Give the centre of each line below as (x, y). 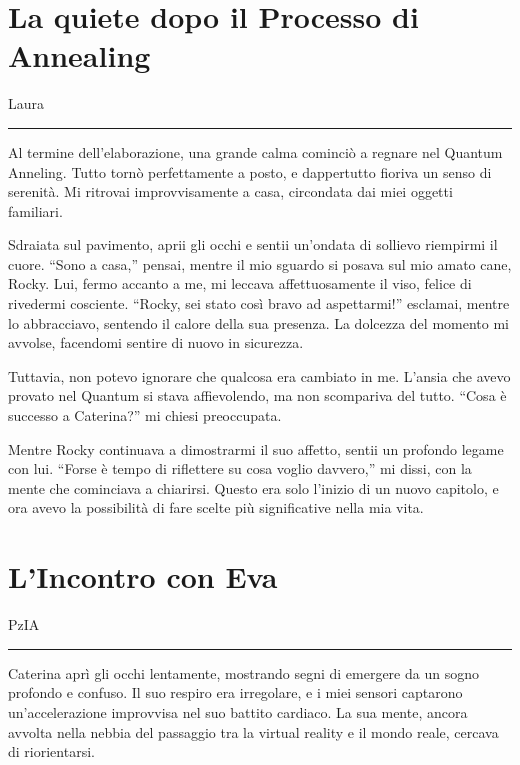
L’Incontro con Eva (143, 576)
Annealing (79, 55)
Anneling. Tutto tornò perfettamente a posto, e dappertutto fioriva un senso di (250, 171)
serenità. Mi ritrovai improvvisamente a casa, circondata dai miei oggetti (230, 191)
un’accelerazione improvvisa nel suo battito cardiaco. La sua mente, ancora (238, 711)
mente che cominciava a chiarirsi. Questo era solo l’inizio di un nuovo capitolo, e (253, 487)
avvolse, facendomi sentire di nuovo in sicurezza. (156, 342)
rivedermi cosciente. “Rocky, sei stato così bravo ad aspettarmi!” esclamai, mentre (259, 303)
